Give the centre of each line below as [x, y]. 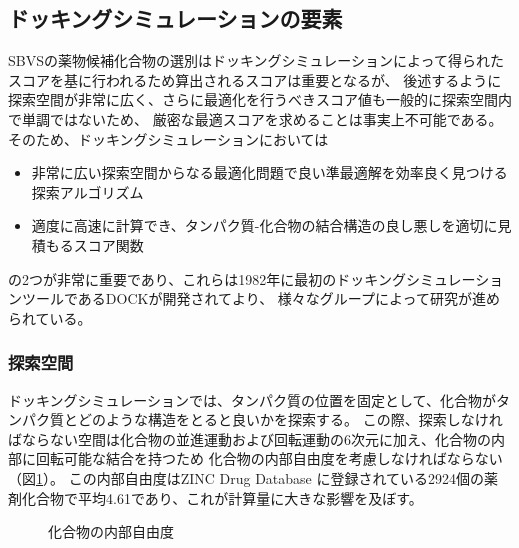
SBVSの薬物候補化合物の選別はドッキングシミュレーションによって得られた [256, 60]
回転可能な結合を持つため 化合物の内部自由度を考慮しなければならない [269, 458]
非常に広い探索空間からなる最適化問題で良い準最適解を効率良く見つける [269, 172]
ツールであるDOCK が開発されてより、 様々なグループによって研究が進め [260, 298]
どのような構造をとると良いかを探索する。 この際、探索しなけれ [290, 419]
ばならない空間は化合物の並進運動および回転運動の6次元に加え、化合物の [249, 438]
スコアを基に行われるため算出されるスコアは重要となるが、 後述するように [255, 79]
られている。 [50, 317]
